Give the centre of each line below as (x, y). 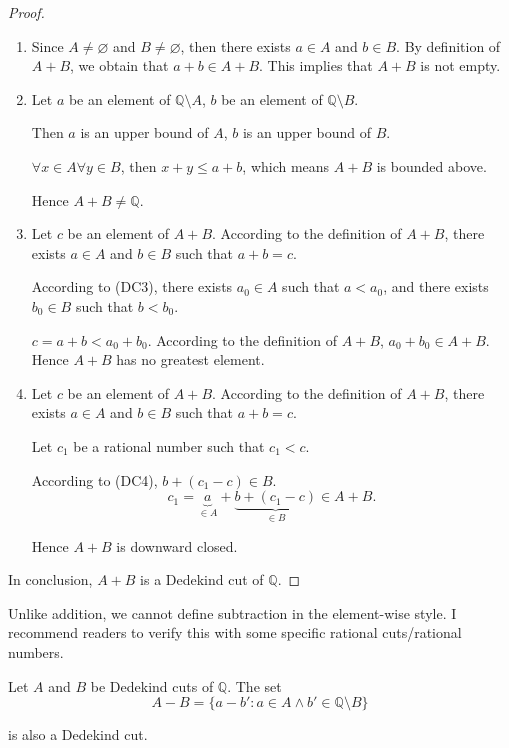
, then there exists (235, 45)
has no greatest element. (190, 359)
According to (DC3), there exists (132, 286)
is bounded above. (431, 165)
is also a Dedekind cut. (78, 734)
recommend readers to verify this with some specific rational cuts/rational (235, 632)
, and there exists (436, 286)
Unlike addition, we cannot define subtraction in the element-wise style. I (232, 612)
